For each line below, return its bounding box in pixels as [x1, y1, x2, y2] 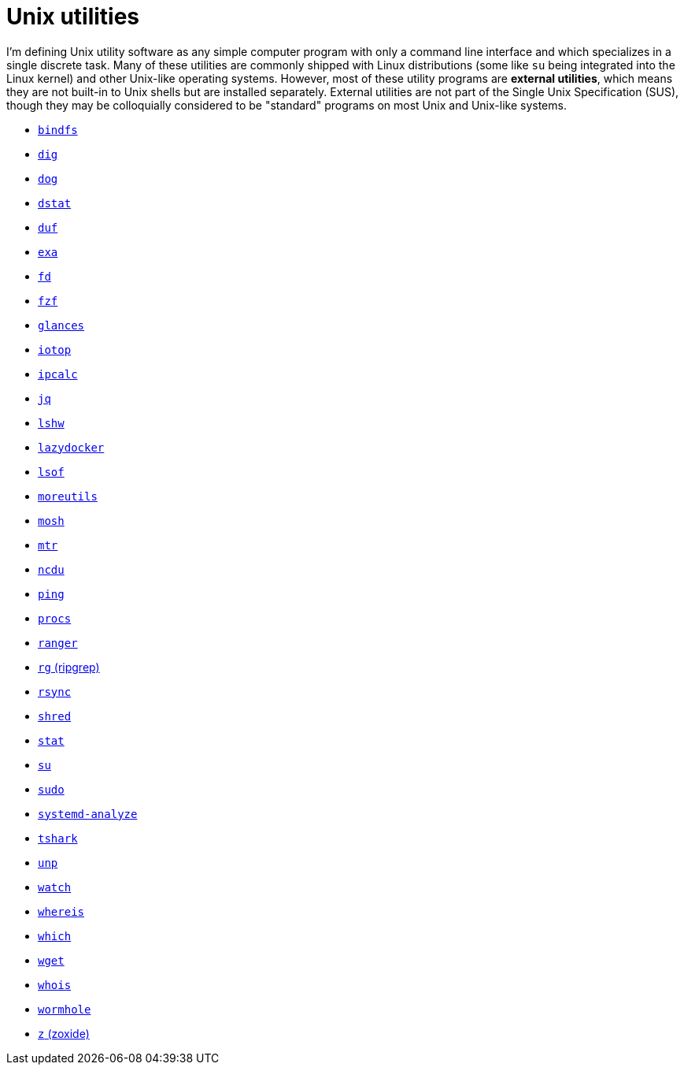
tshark [38, 831, 78, 845]
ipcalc [38, 367, 78, 381]
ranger [38, 636, 78, 649]
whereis [38, 905, 85, 918]
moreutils [38, 489, 98, 503]
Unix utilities [6, 3, 140, 30]
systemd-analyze [38, 807, 138, 820]
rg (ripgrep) [38, 660, 100, 674]
